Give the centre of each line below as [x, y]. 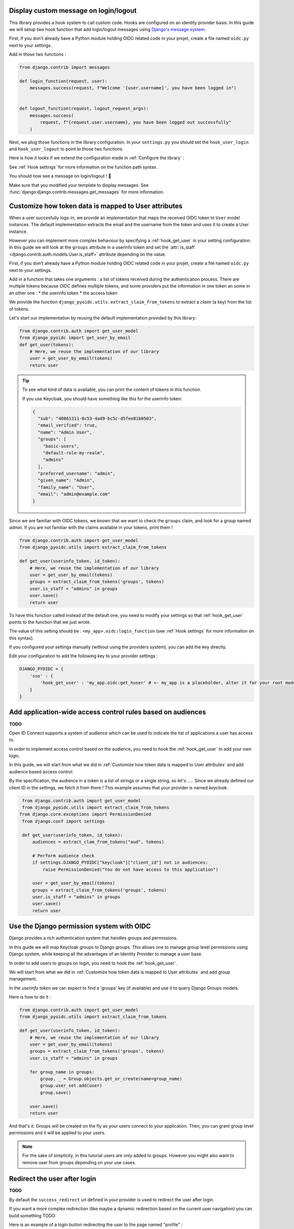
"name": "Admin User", [65, 432]
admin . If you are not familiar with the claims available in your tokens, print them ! [91, 527]
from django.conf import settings [63, 821]
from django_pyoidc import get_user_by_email [75, 338]
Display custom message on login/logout [73, 11]
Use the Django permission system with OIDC [80, 926]
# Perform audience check [63, 856]
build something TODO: [33, 1215]
